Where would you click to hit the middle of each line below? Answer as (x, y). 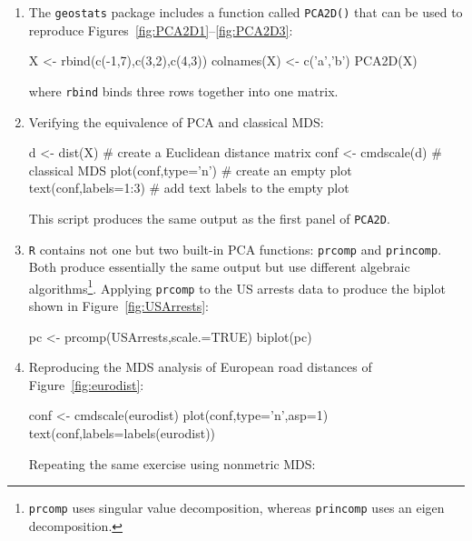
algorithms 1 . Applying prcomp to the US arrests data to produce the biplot (237, 286)
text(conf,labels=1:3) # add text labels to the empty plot (189, 188)
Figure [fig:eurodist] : (86, 384)
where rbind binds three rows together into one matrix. (183, 90)
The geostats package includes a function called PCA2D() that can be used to (246, 12)
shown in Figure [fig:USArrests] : (118, 306)
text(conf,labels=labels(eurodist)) (122, 433)
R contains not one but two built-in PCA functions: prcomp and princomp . (235, 249)
